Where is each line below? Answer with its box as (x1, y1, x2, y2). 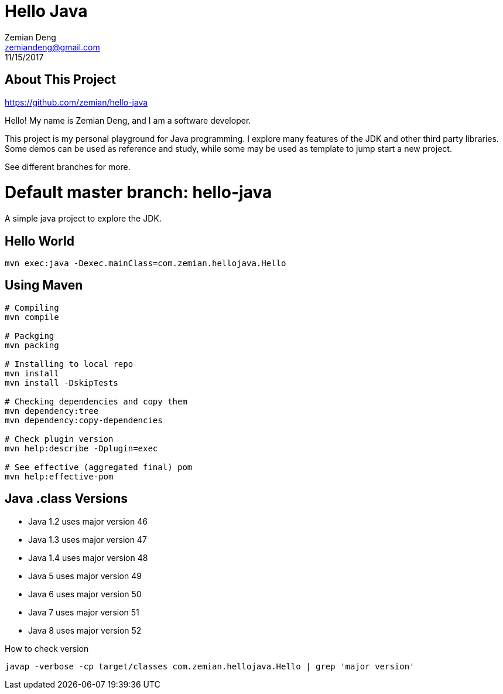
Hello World (5, 233, 74, 249)
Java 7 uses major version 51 (28, 607, 139, 617)
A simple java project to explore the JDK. (5, 213, 162, 224)
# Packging (5, 331, 54, 341)
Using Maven (5, 278, 83, 293)
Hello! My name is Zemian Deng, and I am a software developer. (5, 115, 251, 125)
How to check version (5, 643, 89, 654)
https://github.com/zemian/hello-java (5, 97, 148, 107)
